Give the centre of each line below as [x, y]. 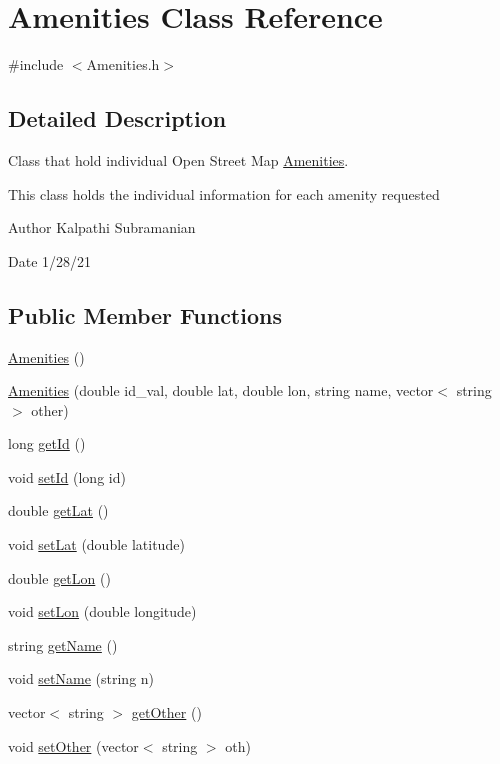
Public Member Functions [145, 314]
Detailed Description [117, 118]
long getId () [47, 443]
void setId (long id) [67, 476]
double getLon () [59, 577]
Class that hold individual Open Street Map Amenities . [178, 159]
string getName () [63, 644]
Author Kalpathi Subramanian [102, 227]
